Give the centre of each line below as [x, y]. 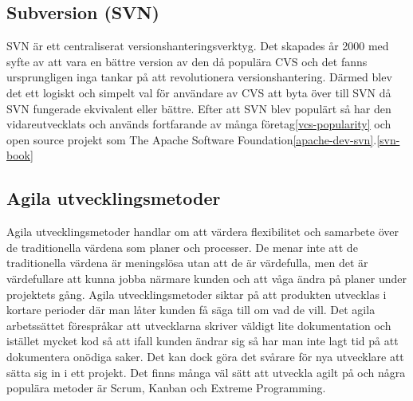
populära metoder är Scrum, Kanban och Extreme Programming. [166, 388]
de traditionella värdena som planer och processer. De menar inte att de [182, 247]
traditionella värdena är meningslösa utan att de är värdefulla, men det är [187, 263]
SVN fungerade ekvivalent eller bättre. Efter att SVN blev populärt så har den [199, 108]
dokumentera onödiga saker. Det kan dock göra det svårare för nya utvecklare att [205, 356]
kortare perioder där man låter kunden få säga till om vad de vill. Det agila [191, 310]
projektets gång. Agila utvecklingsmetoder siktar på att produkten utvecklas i [197, 294]
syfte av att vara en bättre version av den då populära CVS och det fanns [187, 61]
